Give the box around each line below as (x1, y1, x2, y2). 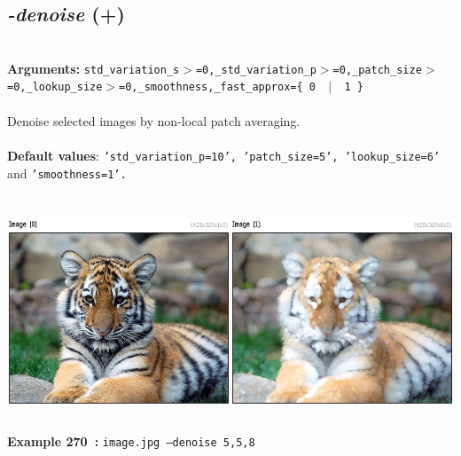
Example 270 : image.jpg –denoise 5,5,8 (7, 432, 255, 451)
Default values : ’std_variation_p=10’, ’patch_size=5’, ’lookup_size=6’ (7, 145, 441, 164)
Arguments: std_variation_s (7, 59, 180, 77)
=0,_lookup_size (7, 81, 103, 94)
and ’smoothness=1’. (7, 163, 127, 182)
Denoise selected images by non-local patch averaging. (7, 111, 301, 130)
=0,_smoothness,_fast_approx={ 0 (119, 81, 316, 94)
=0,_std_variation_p (195, 63, 316, 76)
